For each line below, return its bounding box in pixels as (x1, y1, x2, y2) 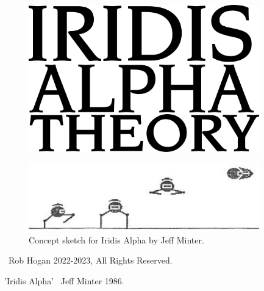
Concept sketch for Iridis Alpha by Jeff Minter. (29, 233, 204, 246)
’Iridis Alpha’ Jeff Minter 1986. (4, 275, 124, 287)
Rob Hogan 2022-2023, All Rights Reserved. (8, 254, 173, 267)
